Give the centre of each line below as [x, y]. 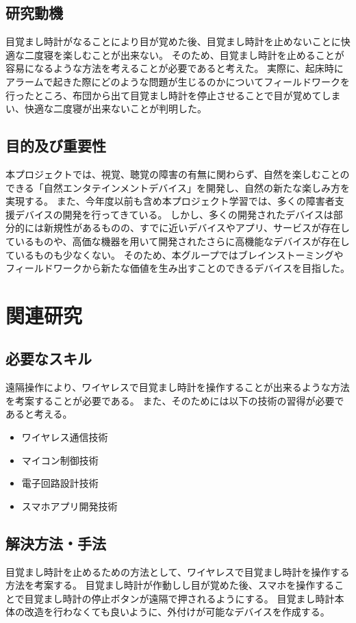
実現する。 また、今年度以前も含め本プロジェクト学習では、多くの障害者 [170, 201]
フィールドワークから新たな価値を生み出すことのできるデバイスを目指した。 [178, 268]
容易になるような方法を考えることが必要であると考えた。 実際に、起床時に [175, 68]
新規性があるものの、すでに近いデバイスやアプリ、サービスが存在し [196, 228]
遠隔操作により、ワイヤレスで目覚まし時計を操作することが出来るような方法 [178, 387]
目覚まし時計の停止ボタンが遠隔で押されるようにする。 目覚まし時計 [179, 598]
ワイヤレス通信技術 [65, 437]
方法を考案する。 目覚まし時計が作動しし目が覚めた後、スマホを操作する [170, 585]
